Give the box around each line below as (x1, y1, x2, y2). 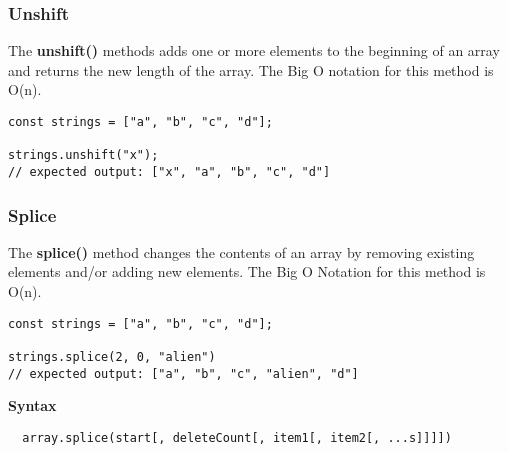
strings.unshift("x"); (8, 148, 159, 163)
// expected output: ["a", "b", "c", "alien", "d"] (8, 366, 359, 381)
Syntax (8, 395, 57, 416)
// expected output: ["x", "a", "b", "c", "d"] (8, 164, 331, 179)
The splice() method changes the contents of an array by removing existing (8, 241, 475, 262)
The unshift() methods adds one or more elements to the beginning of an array (8, 40, 500, 61)
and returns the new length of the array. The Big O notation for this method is (8, 59, 494, 80)
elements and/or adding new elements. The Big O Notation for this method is (8, 261, 486, 282)
